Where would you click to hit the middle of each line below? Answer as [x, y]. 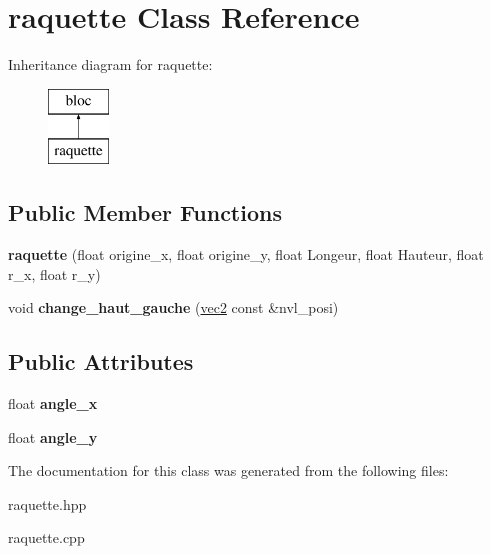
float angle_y [53, 436]
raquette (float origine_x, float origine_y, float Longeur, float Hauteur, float [246, 254]
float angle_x [53, 403]
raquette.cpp [46, 537]
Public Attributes [101, 361]
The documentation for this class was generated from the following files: [228, 470]
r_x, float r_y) [54, 273]
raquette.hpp [47, 503]
